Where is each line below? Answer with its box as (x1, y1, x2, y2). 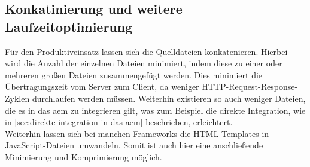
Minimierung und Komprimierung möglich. (5, 150, 162, 163)
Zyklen (5, 92, 30, 104)
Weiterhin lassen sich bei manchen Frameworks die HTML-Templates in (5, 127, 269, 139)
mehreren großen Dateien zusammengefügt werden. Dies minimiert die (5, 68, 263, 81)
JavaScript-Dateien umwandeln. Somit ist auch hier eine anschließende (5, 139, 263, 151)
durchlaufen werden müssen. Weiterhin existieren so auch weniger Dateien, (32, 92, 306, 104)
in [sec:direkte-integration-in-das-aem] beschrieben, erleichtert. (5, 116, 233, 128)
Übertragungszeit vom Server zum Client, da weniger (5, 80, 199, 93)
